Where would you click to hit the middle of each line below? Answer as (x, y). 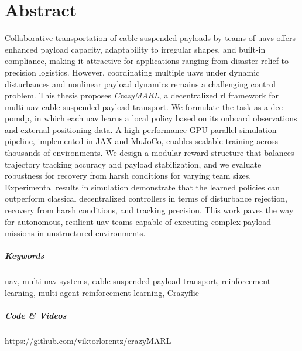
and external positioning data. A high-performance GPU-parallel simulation (141, 129)
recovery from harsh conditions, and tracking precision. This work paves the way (149, 210)
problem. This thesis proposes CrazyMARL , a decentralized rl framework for (142, 95)
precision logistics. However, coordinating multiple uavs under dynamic (132, 72)
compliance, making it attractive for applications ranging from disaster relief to (147, 61)
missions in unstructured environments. (75, 233)
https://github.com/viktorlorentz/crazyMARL (88, 341)
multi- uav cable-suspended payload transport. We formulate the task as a (137, 106)
